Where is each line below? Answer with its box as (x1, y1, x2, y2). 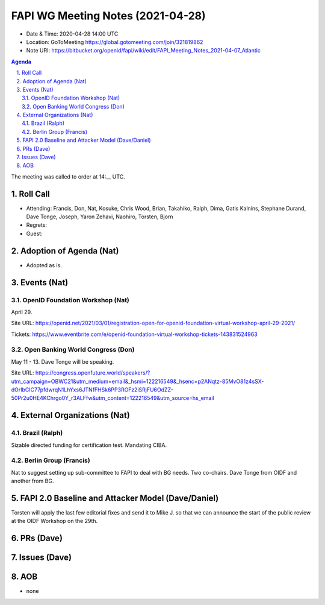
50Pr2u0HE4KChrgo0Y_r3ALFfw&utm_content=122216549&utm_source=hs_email (11, 394, 214, 402)
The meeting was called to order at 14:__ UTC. (11, 173, 126, 180)
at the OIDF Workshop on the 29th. (11, 518, 98, 525)
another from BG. (11, 477, 54, 485)
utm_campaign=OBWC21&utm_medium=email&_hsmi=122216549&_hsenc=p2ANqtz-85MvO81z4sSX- (11, 378, 264, 385)
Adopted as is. (26, 261, 63, 268)
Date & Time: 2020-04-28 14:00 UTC (26, 30, 119, 37)
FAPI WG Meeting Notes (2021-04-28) (11, 9, 206, 22)
